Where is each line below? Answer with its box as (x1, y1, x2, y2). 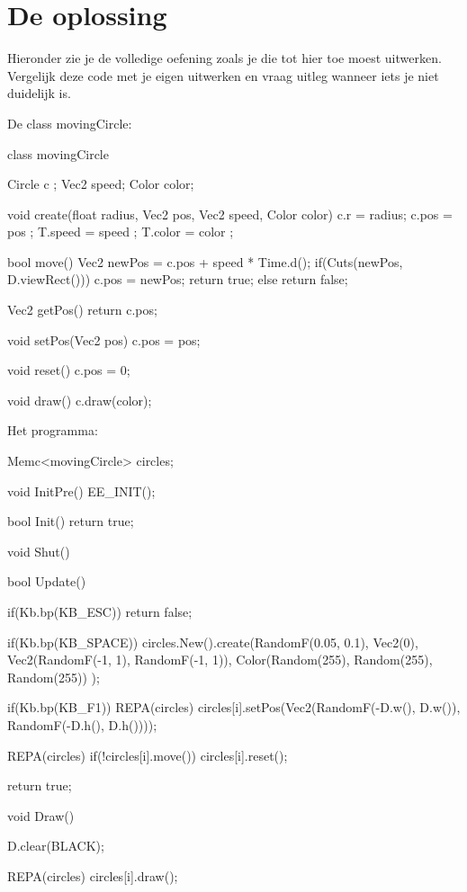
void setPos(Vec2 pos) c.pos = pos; (7, 330, 201, 349)
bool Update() (7, 572, 86, 591)
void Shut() (7, 541, 70, 560)
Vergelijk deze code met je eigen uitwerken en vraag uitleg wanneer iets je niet (7, 66, 439, 85)
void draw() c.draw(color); (7, 390, 152, 409)
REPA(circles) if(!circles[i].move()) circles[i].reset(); (7, 745, 288, 764)
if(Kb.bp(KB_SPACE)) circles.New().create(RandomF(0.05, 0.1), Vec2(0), (7, 632, 418, 651)
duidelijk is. (7, 84, 71, 103)
